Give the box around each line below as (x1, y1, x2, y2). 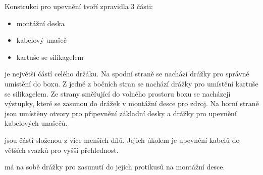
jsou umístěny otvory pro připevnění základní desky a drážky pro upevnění (5, 108, 237, 118)
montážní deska (16, 18, 65, 28)
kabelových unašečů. (5, 118, 68, 128)
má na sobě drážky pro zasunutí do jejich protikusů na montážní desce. (5, 161, 225, 172)
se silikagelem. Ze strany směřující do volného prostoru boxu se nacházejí (5, 88, 231, 99)
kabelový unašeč (16, 35, 67, 45)
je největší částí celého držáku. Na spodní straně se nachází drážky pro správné (5, 68, 249, 79)
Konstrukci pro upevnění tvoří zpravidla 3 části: (5, 1, 153, 11)
